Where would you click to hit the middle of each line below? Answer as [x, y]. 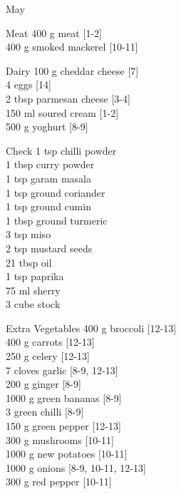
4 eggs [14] [29, 84]
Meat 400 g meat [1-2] [54, 32]
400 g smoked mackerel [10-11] [72, 47]
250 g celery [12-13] [48, 356]
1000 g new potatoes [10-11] [67, 454]
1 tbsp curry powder [50, 164]
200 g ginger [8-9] [43, 384]
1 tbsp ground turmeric [57, 220]
